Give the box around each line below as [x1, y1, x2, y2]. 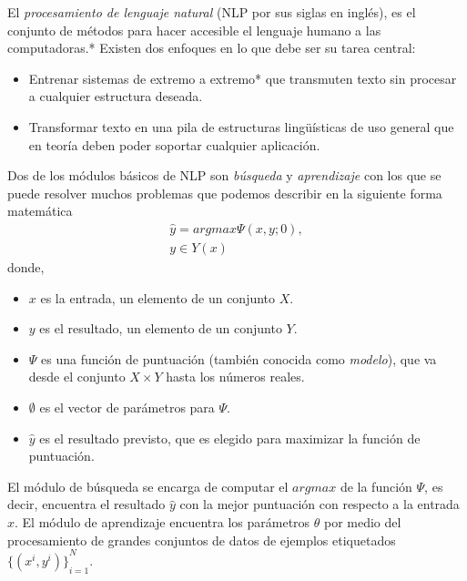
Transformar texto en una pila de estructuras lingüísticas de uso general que [28, 117, 454, 136]
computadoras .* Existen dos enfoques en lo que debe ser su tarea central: [7, 38, 416, 57]
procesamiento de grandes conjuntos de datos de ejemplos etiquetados [7, 530, 396, 549]
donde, [7, 258, 45, 276]
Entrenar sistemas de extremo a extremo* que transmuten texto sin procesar [28, 68, 457, 87]
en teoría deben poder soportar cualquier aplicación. [28, 135, 320, 154]
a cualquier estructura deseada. [28, 87, 203, 106]
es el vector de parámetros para [39, 397, 215, 416]
